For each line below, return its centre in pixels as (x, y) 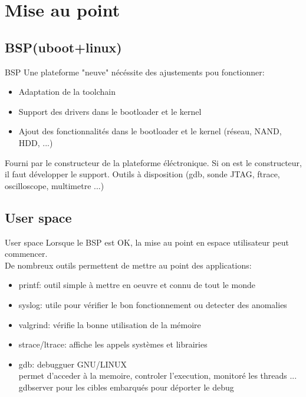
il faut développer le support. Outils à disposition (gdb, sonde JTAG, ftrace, (142, 174)
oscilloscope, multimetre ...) (55, 185)
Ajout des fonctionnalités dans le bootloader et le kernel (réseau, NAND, (150, 131)
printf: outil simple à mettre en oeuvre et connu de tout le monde (137, 285)
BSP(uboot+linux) (63, 47)
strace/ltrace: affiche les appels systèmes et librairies (113, 344)
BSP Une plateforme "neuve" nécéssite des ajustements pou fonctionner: (135, 72)
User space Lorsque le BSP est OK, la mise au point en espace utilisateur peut (147, 242)
